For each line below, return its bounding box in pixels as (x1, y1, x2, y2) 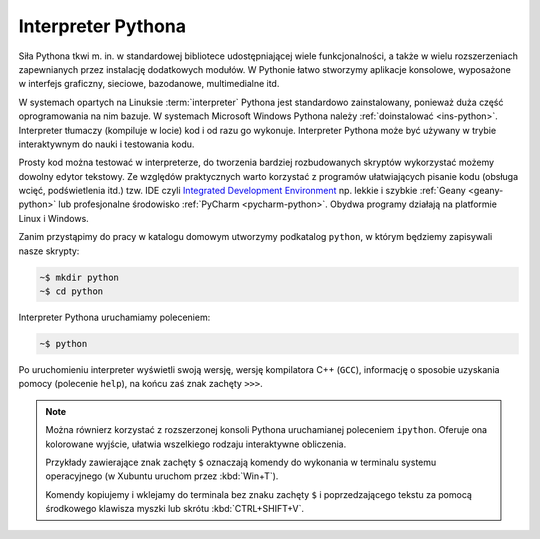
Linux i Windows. (18, 212, 89, 224)
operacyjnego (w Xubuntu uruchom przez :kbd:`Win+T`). (45, 470, 279, 482)
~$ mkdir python (39, 271, 120, 283)
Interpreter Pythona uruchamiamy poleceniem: (18, 311, 211, 323)
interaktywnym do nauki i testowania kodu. (18, 138, 195, 150)
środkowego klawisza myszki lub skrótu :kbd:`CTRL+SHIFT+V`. (45, 503, 305, 515)
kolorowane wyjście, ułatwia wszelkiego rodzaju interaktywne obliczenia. (45, 438, 347, 450)
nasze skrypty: (18, 245, 80, 257)
